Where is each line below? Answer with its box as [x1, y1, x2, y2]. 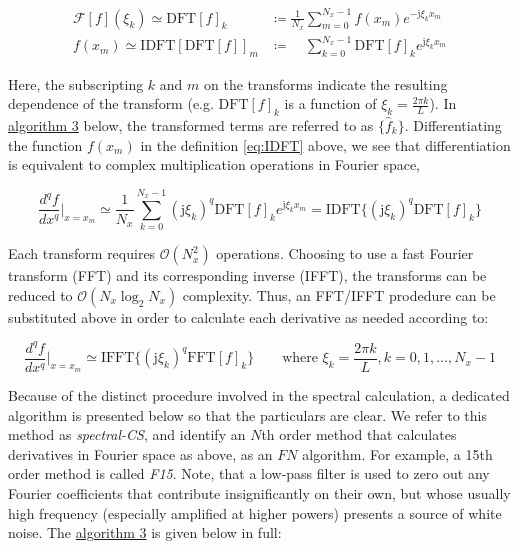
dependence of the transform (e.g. [8, 93, 214, 114]
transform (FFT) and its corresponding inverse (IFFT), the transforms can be [8, 265, 487, 286]
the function [8, 134, 83, 155]
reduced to [8, 284, 73, 305]
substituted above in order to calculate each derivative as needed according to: [8, 306, 489, 327]
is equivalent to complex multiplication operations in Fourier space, [8, 154, 421, 175]
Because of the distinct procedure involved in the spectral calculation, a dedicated [8, 384, 510, 405]
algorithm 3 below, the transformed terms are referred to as [8, 114, 374, 135]
